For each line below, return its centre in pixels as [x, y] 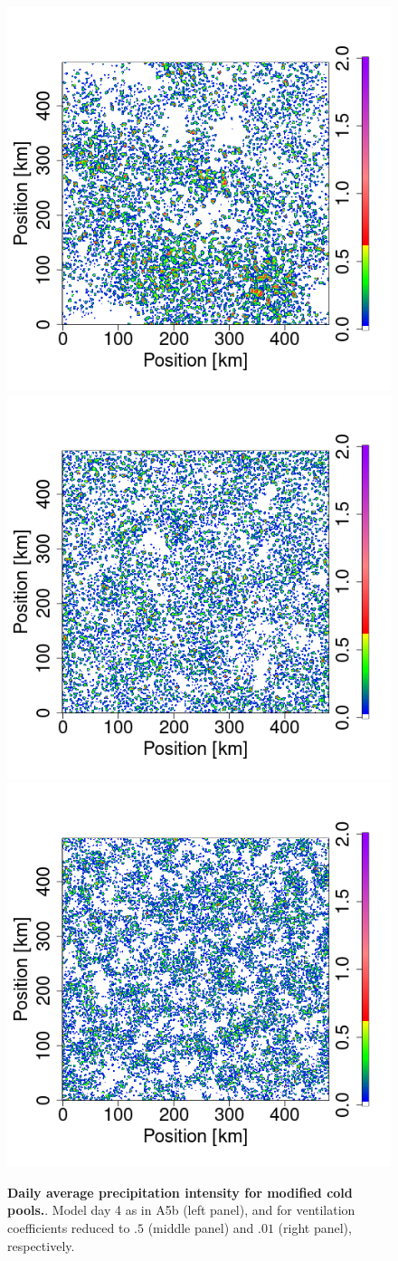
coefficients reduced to [69, 1227]
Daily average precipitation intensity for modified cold [180, 1192]
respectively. [41, 1245]
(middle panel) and [201, 1227]
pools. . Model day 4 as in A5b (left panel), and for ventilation [181, 1210]
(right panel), [315, 1227]
